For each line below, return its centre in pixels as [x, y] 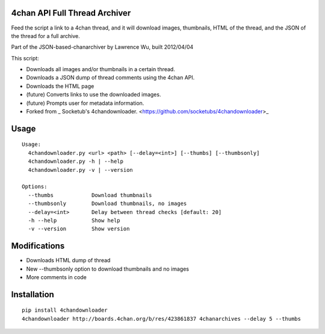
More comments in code [57, 277]
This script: [25, 58]
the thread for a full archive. [46, 36]
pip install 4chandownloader [65, 310]
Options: [35, 187]
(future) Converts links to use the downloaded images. [94, 95]
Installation [32, 295]
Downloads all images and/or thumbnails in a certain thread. [101, 69]
